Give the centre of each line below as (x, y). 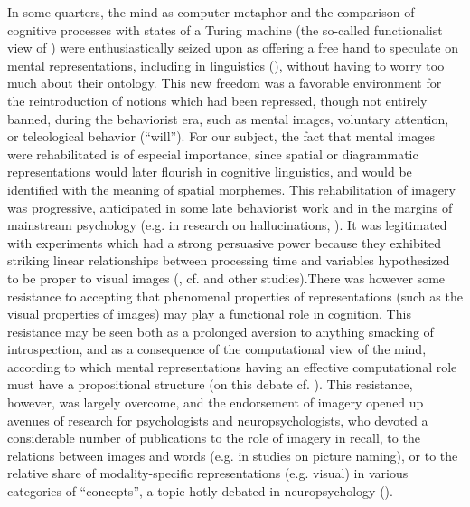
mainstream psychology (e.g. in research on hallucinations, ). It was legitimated (227, 225)
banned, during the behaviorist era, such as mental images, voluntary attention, (228, 118)
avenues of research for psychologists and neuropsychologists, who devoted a (218, 420)
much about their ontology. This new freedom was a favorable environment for (225, 83)
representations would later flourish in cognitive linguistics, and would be (210, 172)
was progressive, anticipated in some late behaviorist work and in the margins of (230, 207)
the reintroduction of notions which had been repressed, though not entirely (217, 100)
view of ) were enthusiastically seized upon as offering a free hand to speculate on (233, 48)
